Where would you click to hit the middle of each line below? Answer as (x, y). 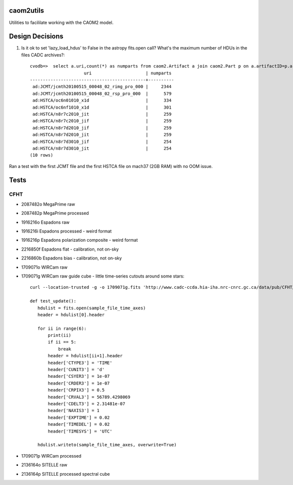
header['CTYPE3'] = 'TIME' (80, 363)
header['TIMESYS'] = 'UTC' (80, 431)
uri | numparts (128, 73)
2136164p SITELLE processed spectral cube (65, 474)
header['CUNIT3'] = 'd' (76, 370)
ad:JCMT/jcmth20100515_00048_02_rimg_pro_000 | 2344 (102, 87)
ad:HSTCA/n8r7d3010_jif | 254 (102, 141)
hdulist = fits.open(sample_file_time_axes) (92, 308)
